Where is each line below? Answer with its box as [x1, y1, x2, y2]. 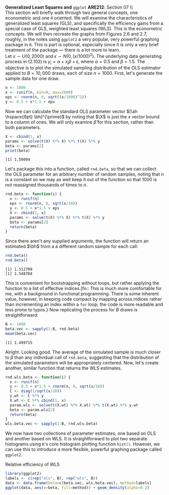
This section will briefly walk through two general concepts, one [5, 10, 138, 16]
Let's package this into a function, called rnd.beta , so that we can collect [5, 166, 157, 172]
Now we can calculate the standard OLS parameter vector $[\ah [5, 108, 138, 114]
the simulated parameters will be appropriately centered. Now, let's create [5, 359, 159, 365]
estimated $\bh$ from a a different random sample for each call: [5, 243, 138, 250]
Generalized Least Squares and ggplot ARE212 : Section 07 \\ [5, 5, 133, 10]
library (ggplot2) [5, 471, 42, 476]
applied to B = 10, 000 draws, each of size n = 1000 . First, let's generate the [5, 70, 162, 76]
